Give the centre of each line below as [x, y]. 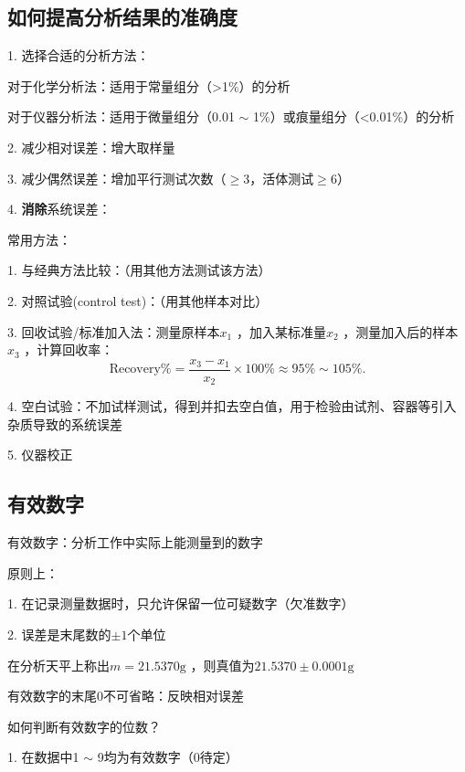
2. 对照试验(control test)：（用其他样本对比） [138, 300]
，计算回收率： [69, 349]
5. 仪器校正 [40, 455]
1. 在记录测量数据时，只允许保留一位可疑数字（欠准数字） [181, 603]
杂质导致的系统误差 [65, 423]
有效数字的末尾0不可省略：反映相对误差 [126, 696]
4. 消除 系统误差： [59, 209]
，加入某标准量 [281, 331]
